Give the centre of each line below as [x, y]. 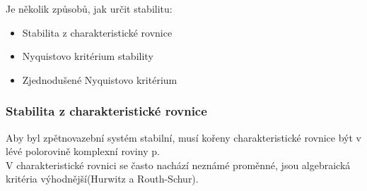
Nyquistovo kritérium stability [88, 56]
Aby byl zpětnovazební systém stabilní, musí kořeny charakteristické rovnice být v [183, 137]
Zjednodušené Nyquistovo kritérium [100, 79]
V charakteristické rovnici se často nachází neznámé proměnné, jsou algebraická [178, 165]
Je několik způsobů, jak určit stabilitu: [89, 8]
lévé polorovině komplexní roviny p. [83, 151]
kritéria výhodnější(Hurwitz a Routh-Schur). [102, 179]
